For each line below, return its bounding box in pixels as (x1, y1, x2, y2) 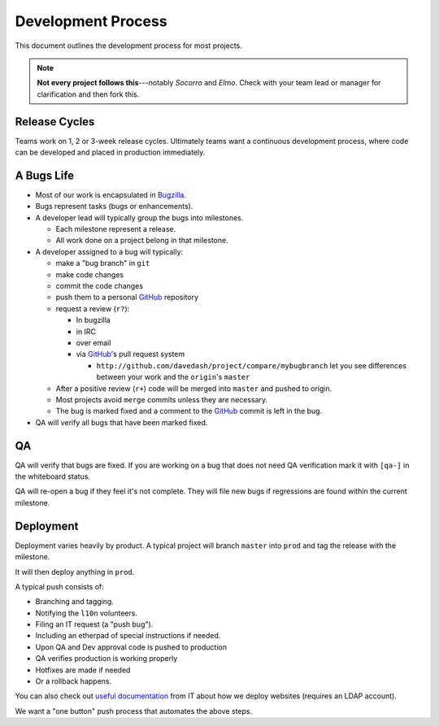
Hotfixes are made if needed (35, 665, 131, 675)
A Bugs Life (15, 168, 75, 182)
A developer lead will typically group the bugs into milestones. (35, 212, 244, 223)
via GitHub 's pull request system (76, 350, 185, 359)
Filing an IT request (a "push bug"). (35, 619, 154, 629)
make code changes (55, 269, 124, 280)
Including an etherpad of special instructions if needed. (35, 631, 221, 641)
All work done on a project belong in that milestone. (55, 236, 228, 246)
